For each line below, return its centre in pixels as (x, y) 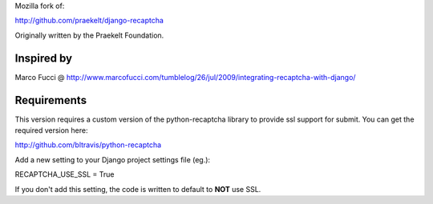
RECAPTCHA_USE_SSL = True (65, 174)
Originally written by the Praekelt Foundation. (89, 35)
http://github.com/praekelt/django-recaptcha (89, 21)
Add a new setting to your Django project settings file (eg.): (113, 159)
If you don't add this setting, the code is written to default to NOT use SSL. (138, 189)
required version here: (51, 130)
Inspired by (43, 58)
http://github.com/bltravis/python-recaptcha (88, 145)
